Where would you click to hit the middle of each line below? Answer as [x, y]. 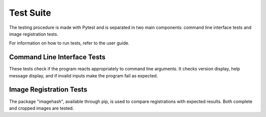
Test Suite [30, 13]
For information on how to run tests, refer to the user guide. [69, 43]
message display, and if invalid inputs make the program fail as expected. [83, 75]
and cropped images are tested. [41, 108]
